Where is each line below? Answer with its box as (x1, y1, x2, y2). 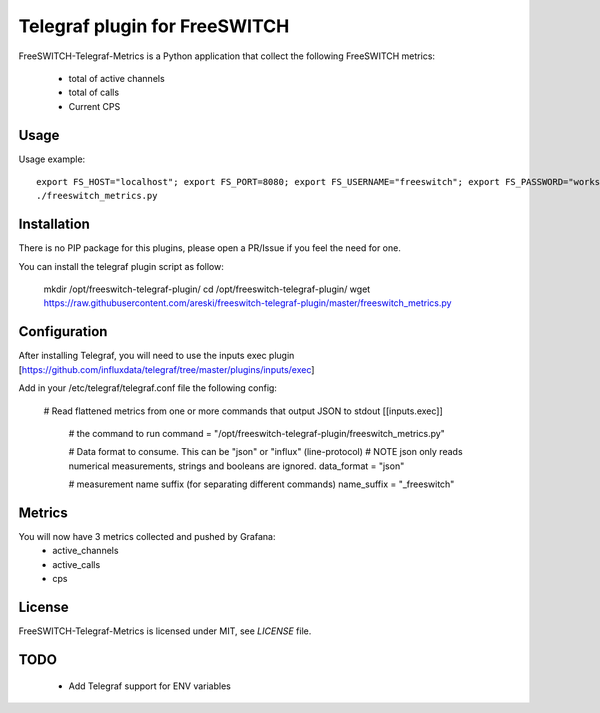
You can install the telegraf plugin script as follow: (18, 260, 224, 272)
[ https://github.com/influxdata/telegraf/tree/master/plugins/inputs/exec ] (18, 363, 315, 375)
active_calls (52, 558, 101, 570)
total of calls (68, 86, 120, 99)
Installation (18, 216, 90, 233)
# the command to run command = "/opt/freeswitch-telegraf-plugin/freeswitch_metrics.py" (68, 427, 445, 439)
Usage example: (18, 153, 86, 165)
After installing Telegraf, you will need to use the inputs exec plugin (18, 350, 295, 362)
